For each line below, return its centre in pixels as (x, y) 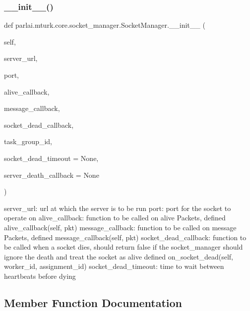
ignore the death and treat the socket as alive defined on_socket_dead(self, (119, 256)
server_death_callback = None (52, 175)
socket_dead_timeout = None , (51, 158)
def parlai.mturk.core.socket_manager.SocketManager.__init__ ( (105, 25)
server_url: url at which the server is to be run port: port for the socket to (118, 208)
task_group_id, (28, 141)
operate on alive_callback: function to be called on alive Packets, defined (115, 218)
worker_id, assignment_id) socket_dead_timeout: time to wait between (114, 266)
